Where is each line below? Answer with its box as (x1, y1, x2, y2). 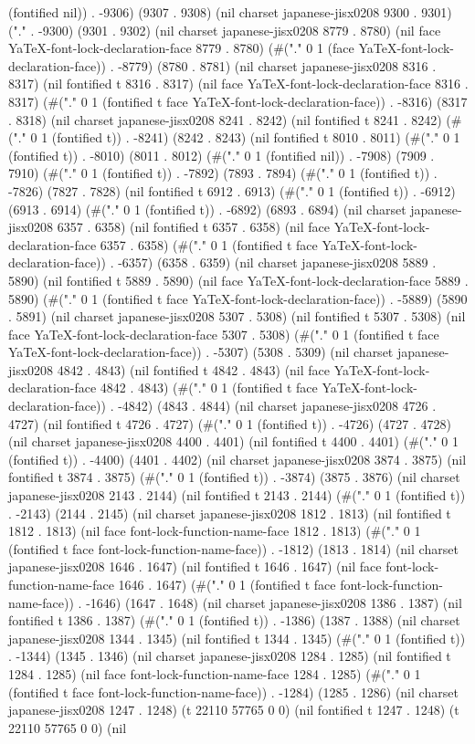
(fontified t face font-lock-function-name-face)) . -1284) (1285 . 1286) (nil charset (8, 682, 459, 701)
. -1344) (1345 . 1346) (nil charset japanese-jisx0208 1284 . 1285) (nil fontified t (8, 646, 451, 665)
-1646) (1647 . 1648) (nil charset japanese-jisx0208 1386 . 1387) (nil (86, 592, 462, 612)
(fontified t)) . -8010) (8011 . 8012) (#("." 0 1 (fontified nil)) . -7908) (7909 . (8, 145, 435, 164)
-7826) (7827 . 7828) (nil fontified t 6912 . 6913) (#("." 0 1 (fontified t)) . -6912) (8, 181, 456, 200)
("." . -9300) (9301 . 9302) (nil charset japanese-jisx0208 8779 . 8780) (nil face (8, 20, 441, 39)
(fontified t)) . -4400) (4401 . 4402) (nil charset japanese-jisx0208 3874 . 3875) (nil (8, 449, 467, 468)
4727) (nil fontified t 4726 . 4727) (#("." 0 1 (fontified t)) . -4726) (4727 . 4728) (8, 414, 451, 433)
